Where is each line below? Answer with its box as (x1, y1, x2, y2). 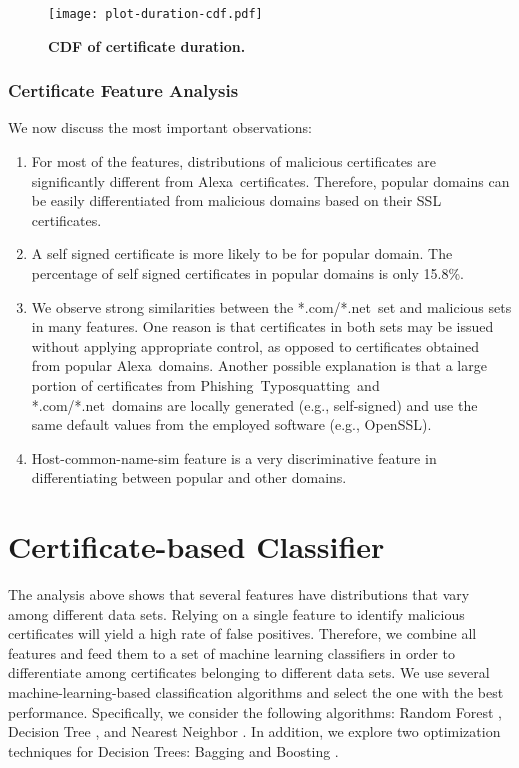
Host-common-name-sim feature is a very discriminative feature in (31, 447, 437, 468)
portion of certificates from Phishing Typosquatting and (31, 375, 380, 395)
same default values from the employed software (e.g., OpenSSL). (31, 414, 432, 435)
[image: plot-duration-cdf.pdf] (48, 7, 263, 21)
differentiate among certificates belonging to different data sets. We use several (8, 662, 490, 683)
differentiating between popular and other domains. (31, 467, 347, 488)
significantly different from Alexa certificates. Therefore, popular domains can (31, 170, 510, 191)
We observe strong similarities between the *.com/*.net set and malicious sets (31, 296, 512, 317)
